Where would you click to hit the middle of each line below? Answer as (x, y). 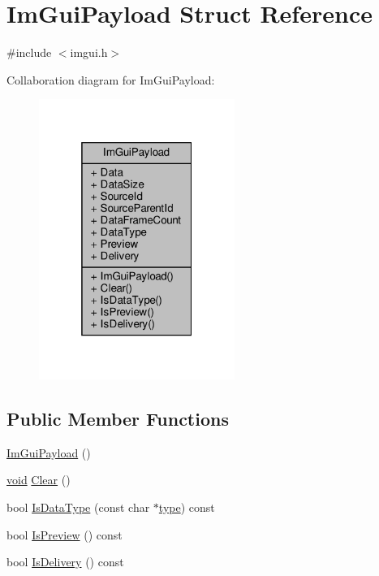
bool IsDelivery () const (65, 562)
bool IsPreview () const (65, 534)
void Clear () (39, 480)
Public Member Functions (118, 419)
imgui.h (89, 52)
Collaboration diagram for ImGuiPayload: (111, 79)
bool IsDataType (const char (78, 507)
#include (29, 52)
